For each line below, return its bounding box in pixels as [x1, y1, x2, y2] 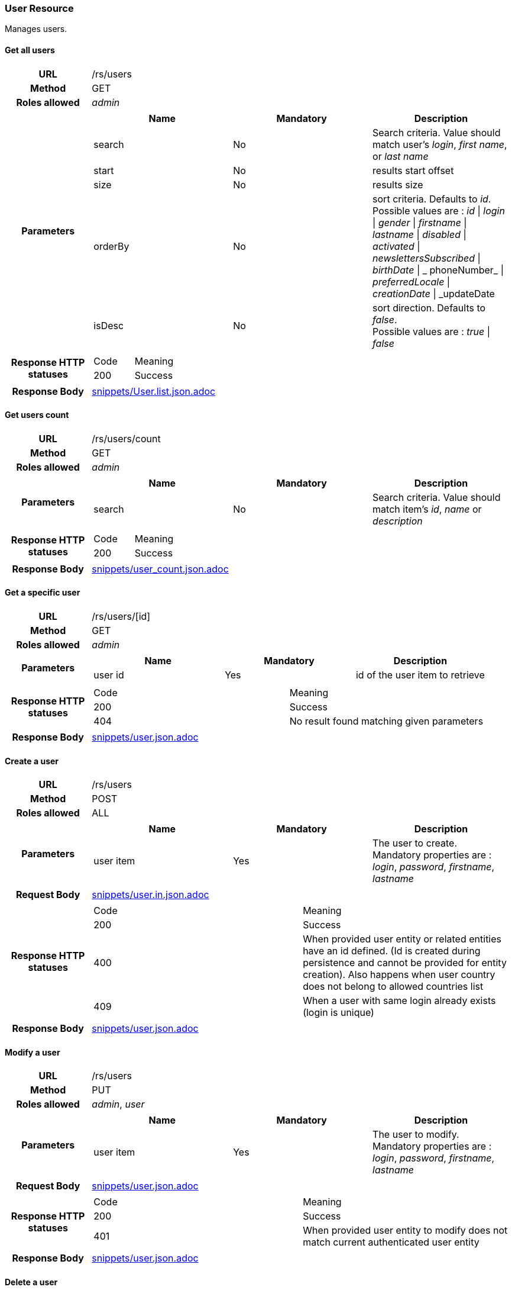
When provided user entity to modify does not [303, 1224, 508, 1237]
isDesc [93, 319, 124, 332]
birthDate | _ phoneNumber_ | [372, 263, 504, 276]
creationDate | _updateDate [372, 287, 495, 300]
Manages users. [5, 24, 67, 34]
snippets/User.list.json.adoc [92, 385, 216, 397]
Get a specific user [5, 587, 80, 598]
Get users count [5, 410, 69, 420]
